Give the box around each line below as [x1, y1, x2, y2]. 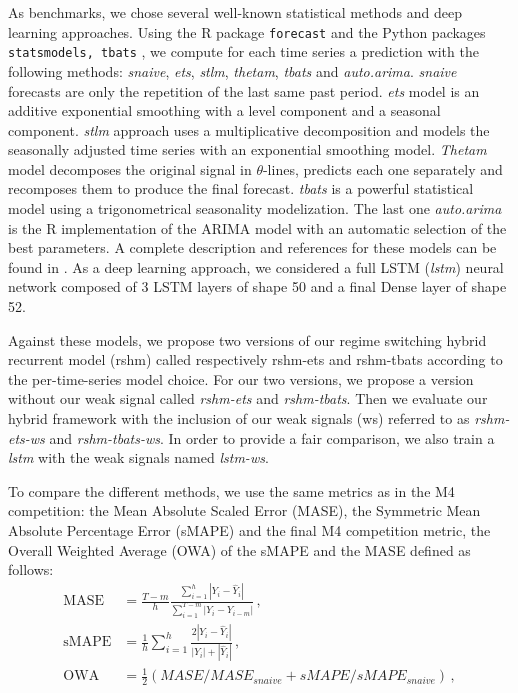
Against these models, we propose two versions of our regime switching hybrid [8, 329, 487, 350]
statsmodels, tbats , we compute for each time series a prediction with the [8, 41, 479, 62]
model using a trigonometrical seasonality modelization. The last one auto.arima [8, 198, 502, 219]
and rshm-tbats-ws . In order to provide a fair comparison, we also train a [49, 427, 495, 448]
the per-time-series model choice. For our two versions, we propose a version [8, 368, 474, 389]
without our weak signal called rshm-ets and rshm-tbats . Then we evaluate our [8, 388, 488, 409]
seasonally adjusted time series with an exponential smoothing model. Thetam [8, 139, 487, 160]
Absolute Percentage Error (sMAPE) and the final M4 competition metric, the [8, 519, 491, 540]
